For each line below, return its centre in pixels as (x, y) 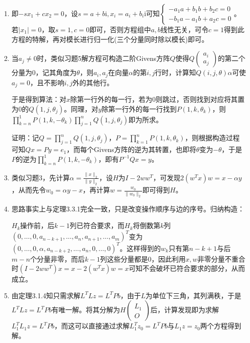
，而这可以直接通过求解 (92, 326)
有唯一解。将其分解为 (86, 310)
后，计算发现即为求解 (185, 310)
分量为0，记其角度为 (44, 72)
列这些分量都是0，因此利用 (143, 258)
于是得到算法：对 (39, 99)
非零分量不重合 (221, 258)
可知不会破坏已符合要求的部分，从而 (187, 268)
